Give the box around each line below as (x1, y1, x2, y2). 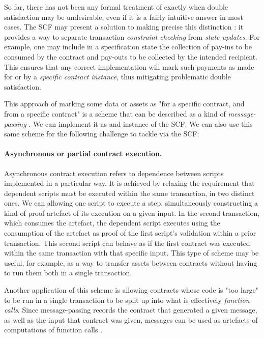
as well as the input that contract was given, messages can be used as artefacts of (4, 314, 258, 325)
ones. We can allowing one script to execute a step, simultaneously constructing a (4, 198, 258, 208)
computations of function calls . (4, 324, 103, 335)
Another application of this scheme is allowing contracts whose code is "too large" (4, 285, 258, 295)
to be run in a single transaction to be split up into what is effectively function (4, 294, 250, 305)
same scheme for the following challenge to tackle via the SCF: (4, 128, 199, 139)
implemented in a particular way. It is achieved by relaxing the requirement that (4, 178, 255, 188)
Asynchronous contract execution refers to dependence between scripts (4, 167, 224, 178)
